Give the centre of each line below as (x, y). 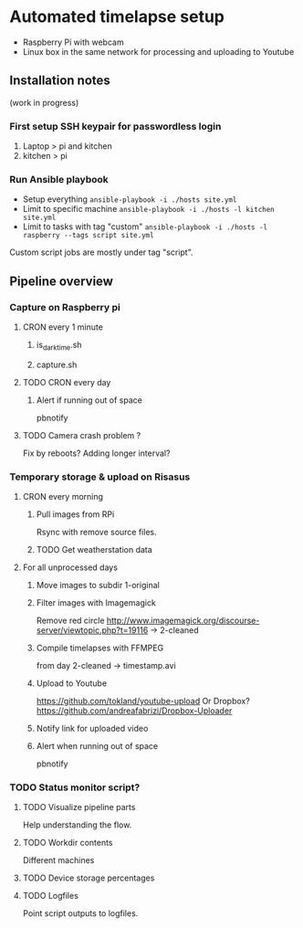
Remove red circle (70, 621)
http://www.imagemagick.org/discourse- (183, 621)
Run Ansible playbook (59, 179)
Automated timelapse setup (117, 17)
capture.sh (57, 364)
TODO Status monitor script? (75, 787)
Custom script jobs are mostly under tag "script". (101, 252)
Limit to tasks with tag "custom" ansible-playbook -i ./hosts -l (145, 227)
